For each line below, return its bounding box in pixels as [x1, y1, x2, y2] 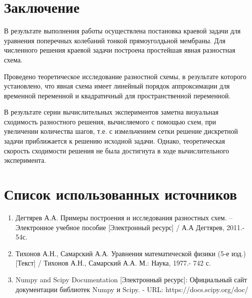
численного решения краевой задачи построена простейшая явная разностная [4, 45, 235, 55]
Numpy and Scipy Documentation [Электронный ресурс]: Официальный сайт [15, 274, 247, 284]
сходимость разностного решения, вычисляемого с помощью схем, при [4, 116, 216, 126]
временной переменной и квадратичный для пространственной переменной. [4, 90, 231, 100]
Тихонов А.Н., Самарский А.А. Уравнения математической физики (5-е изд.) [15, 248, 246, 258]
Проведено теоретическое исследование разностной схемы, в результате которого [4, 71, 247, 81]
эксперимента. [4, 155, 46, 165]
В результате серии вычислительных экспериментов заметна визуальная [4, 107, 219, 117]
